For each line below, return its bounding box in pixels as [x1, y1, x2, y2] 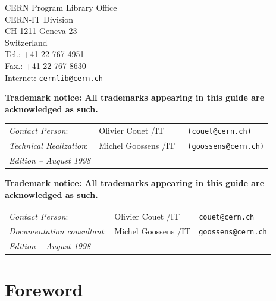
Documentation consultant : [9, 224, 106, 237]
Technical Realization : [9, 139, 88, 152]
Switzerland [5, 36, 48, 48]
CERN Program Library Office [5, 1, 117, 13]
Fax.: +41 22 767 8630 [5, 59, 86, 71]
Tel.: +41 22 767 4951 [5, 48, 84, 60]
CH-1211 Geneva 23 [5, 24, 77, 37]
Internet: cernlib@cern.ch [5, 71, 103, 83]
